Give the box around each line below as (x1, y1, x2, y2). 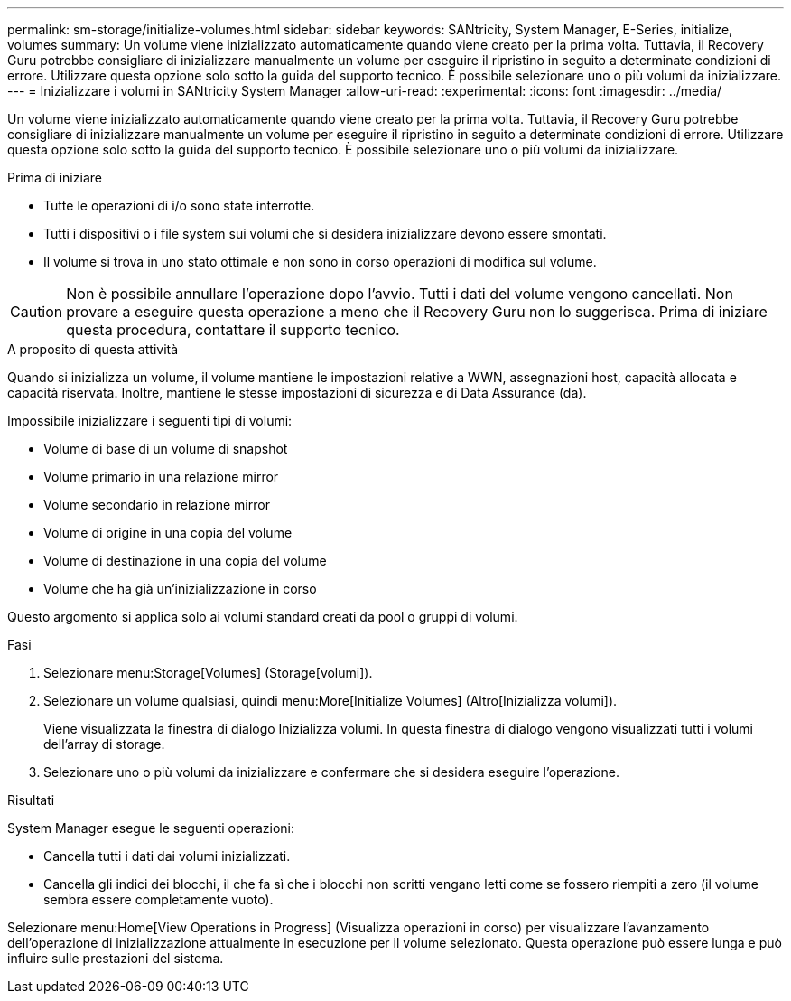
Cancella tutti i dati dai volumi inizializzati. (43, 848, 291, 864)
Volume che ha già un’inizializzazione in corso (43, 581, 317, 596)
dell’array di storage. (43, 736, 165, 752)
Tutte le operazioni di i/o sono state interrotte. (43, 198, 315, 213)
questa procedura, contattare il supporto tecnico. (66, 321, 400, 339)
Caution (10, 303, 63, 321)
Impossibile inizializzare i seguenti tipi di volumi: (7, 413, 293, 428)
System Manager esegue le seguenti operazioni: (7, 820, 295, 836)
